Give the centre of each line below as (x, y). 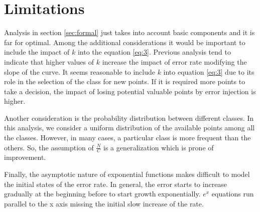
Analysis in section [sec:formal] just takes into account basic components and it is (129, 32)
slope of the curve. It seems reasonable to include (80, 71)
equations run (233, 194)
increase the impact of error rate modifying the (174, 61)
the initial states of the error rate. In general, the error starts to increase (116, 184)
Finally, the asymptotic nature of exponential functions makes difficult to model (127, 174)
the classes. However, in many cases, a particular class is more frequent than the (127, 138)
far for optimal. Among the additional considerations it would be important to (125, 42)
